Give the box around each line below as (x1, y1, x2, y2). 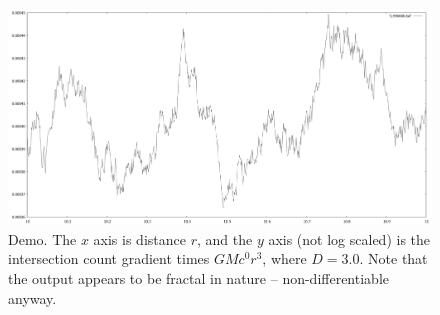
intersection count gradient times (8, 248, 210, 269)
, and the (196, 228, 253, 249)
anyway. (8, 287, 57, 308)
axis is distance (93, 228, 186, 249)
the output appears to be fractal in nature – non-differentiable (8, 267, 389, 288)
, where (262, 248, 307, 269)
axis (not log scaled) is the (268, 228, 431, 249)
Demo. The (8, 228, 77, 249)
